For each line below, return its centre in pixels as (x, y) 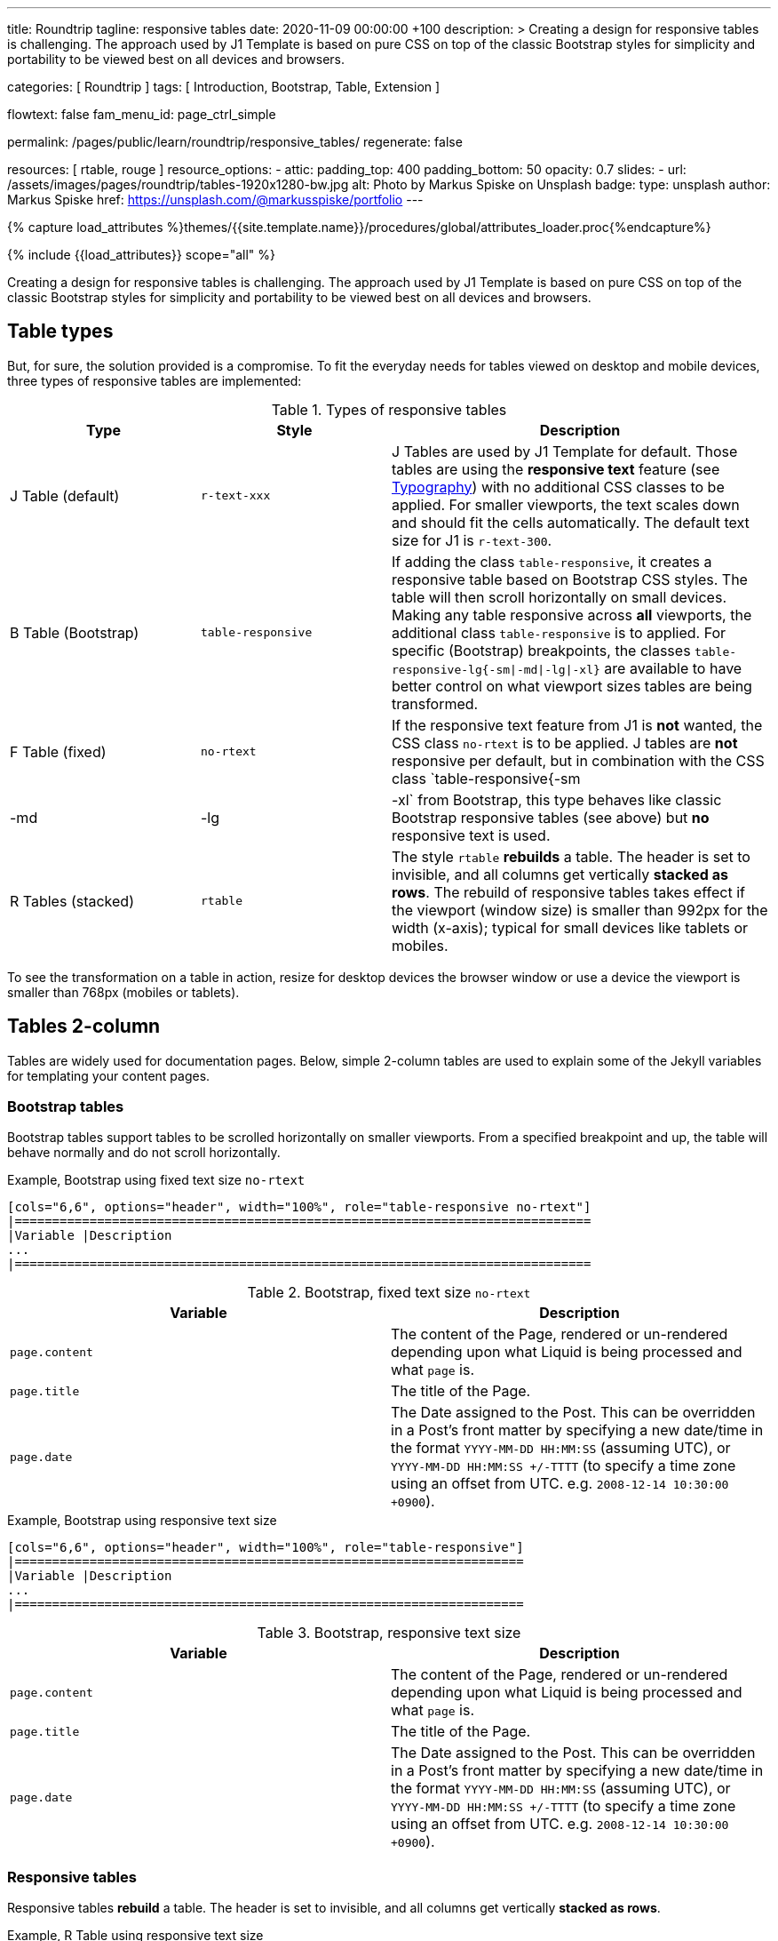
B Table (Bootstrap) (75, 632)
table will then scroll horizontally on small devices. (559, 597)
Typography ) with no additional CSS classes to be (558, 487)
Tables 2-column (84, 1026)
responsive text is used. (471, 835)
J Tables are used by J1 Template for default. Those (565, 451)
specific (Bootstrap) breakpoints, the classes (541, 650)
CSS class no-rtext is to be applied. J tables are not (565, 743)
